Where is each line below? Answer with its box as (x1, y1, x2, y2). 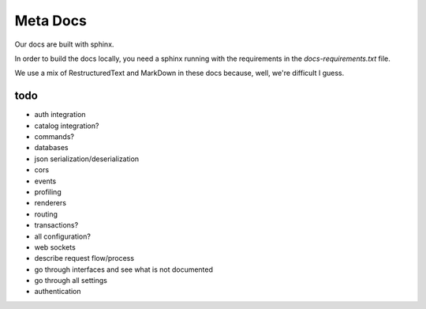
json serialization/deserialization (34, 154, 140, 164)
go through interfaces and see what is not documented (34, 265, 213, 274)
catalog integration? (34, 121, 99, 130)
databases (34, 143, 69, 153)
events (34, 176, 57, 186)
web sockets (34, 242, 77, 252)
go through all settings (34, 276, 108, 285)
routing (34, 209, 58, 219)
